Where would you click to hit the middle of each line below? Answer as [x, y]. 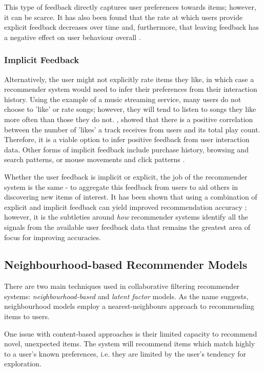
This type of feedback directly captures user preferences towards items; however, [130, 7]
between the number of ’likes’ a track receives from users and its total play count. [132, 129]
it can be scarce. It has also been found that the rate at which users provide [124, 17]
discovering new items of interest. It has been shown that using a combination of [131, 197]
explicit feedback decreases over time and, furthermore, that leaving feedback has [132, 27]
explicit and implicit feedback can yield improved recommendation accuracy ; [126, 207]
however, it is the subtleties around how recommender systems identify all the [126, 217]
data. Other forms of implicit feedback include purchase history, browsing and [126, 149]
